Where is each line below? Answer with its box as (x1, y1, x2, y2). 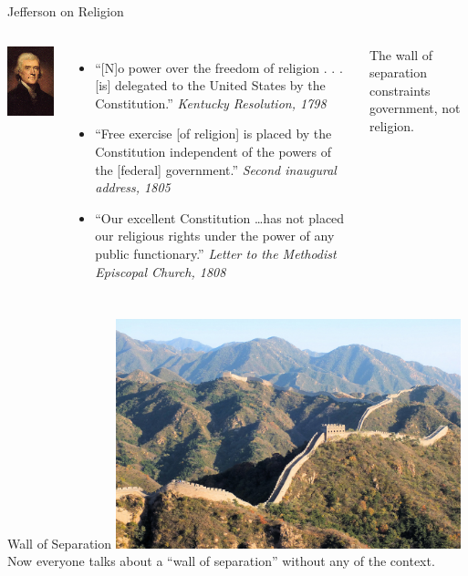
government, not (369, 98, 461, 118)
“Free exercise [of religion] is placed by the (95, 124, 332, 143)
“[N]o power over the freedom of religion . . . (95, 57, 343, 77)
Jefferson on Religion (7, 2, 124, 20)
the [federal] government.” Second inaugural (95, 159, 337, 179)
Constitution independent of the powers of (95, 141, 332, 160)
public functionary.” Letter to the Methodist (95, 243, 337, 262)
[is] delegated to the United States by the (95, 76, 326, 95)
